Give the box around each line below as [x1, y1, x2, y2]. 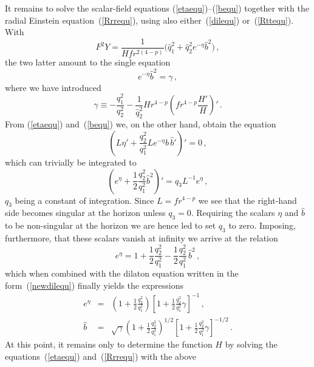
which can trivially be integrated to [5, 155, 137, 168]
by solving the [225, 338, 278, 351]
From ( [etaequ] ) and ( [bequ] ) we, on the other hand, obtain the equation [5, 118, 276, 130]
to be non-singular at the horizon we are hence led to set [5, 219, 216, 232]
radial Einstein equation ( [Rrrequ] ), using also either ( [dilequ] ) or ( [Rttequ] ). [5, 13, 294, 26]
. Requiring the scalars [191, 206, 275, 219]
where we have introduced [5, 81, 101, 93]
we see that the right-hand [198, 194, 297, 206]
